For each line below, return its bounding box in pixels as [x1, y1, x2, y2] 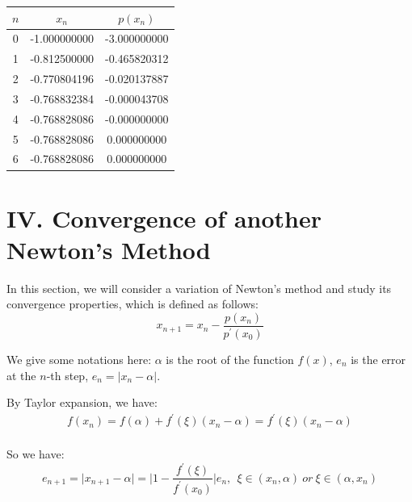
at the [6, 366, 36, 383]
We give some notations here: [6, 350, 152, 367]
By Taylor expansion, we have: [6, 394, 158, 411]
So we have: [6, 446, 65, 462]
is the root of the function [166, 350, 294, 367]
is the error [351, 350, 406, 367]
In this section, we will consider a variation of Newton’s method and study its [6, 279, 392, 296]
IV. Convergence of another [6, 201, 322, 234]
